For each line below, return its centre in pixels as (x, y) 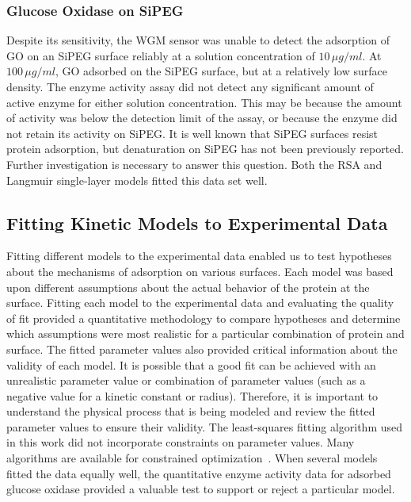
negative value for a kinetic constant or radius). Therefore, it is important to (192, 395)
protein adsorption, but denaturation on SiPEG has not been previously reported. (205, 149)
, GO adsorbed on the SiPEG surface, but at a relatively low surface (221, 71)
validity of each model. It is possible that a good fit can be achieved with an (191, 364)
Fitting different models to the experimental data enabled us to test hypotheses (199, 256)
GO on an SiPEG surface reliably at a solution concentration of (161, 55)
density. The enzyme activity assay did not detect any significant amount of (190, 86)
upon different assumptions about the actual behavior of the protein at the (188, 287)
